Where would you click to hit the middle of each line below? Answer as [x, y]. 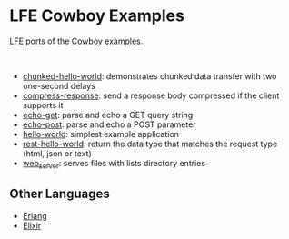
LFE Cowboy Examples [97, 16]
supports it [43, 105]
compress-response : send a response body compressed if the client [151, 95]
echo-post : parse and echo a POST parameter [110, 124]
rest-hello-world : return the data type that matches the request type [150, 144]
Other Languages [60, 194]
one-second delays [59, 85]
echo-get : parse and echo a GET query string [108, 115]
